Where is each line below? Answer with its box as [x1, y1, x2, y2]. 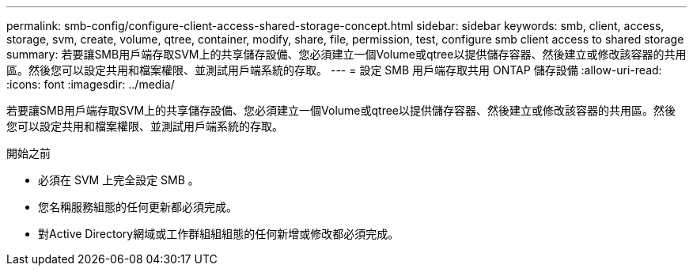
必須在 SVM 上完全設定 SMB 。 [38, 173, 199, 187]
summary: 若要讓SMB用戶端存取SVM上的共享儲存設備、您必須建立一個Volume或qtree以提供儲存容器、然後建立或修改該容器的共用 [6, 47, 687, 61]
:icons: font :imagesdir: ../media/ [6, 77, 175, 91]
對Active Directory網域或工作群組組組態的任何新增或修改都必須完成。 [38, 227, 400, 240]
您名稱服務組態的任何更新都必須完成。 [38, 200, 237, 213]
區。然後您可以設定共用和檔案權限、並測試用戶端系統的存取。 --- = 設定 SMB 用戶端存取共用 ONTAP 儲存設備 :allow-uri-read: [6, 63, 662, 77]
